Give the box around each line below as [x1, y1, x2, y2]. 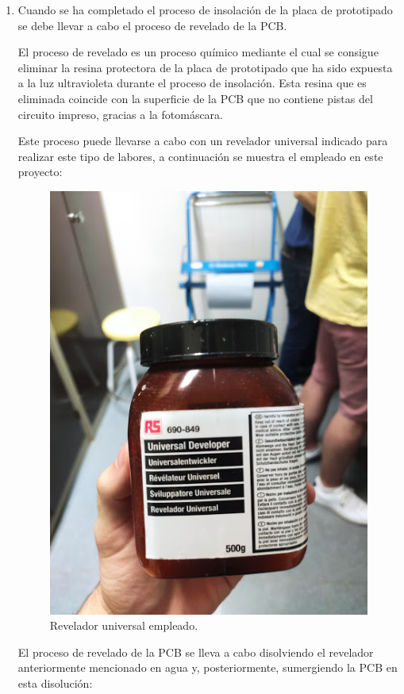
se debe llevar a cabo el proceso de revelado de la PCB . [17, 17, 287, 33]
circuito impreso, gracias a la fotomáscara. [17, 105, 223, 122]
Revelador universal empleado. [49, 617, 198, 634]
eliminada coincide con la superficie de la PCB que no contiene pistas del [17, 90, 373, 106]
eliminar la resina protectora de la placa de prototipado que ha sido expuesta [17, 59, 393, 75]
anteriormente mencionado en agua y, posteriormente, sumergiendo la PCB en [17, 659, 398, 676]
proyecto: [17, 163, 63, 180]
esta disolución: [17, 674, 93, 691]
